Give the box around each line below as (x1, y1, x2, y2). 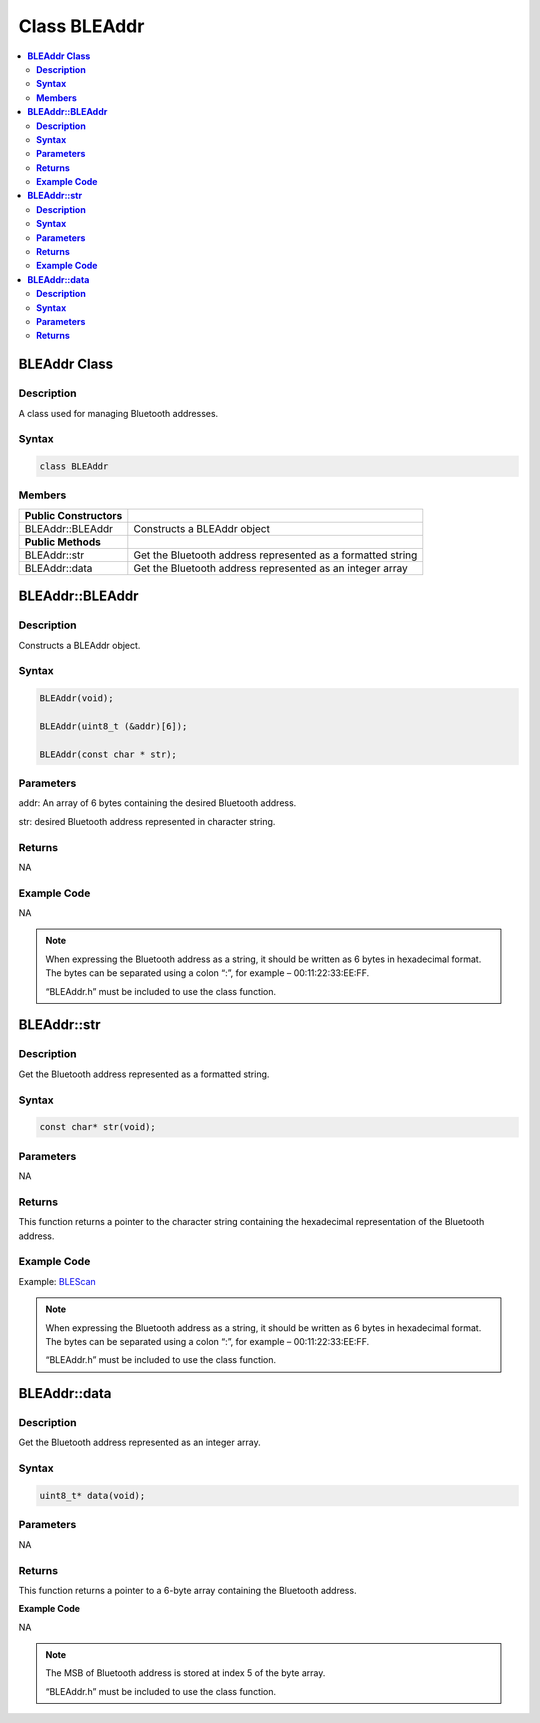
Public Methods (24, 535, 102, 549)
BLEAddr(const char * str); (39, 748, 177, 760)
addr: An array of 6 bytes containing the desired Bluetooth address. (18, 797, 297, 809)
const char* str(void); (39, 1121, 157, 1133)
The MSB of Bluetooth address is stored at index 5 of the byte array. (45, 1667, 326, 1679)
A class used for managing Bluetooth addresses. (18, 407, 219, 419)
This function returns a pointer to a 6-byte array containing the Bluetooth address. (18, 1584, 357, 1596)
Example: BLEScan (18, 1275, 97, 1287)
